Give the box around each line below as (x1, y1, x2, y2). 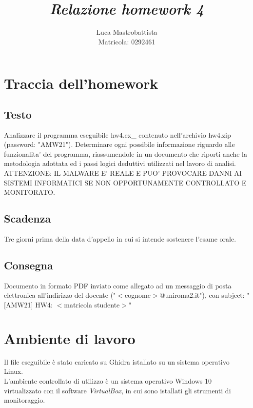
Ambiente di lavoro (4, 328, 136, 348)
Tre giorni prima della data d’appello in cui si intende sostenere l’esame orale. (4, 234, 236, 244)
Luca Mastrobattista (96, 27, 157, 37)
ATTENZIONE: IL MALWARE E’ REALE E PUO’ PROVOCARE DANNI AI (4, 168, 242, 178)
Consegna (4, 258, 53, 273)
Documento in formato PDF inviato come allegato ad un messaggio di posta (4, 280, 232, 290)
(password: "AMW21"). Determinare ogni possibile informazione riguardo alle (4, 139, 235, 149)
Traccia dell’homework (4, 73, 158, 93)
